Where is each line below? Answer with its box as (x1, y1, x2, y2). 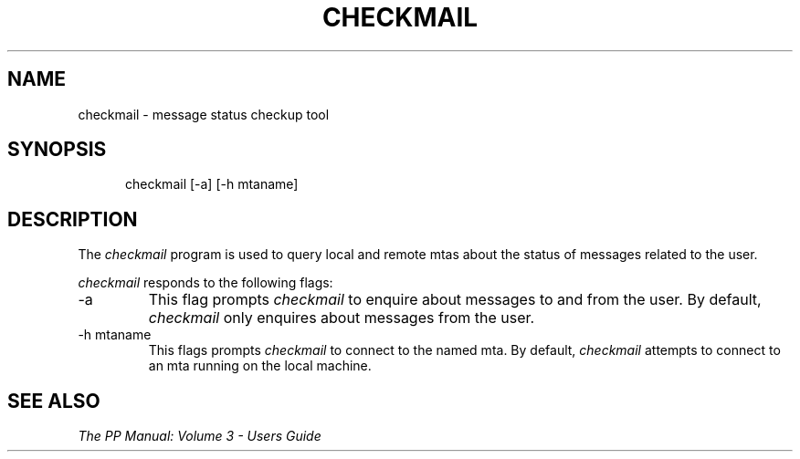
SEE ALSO (7, 389, 100, 412)
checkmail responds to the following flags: (78, 275, 333, 291)
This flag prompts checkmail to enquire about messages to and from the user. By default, (148, 290, 762, 309)
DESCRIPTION (7, 207, 138, 231)
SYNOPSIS (7, 138, 107, 162)
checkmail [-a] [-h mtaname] (125, 176, 299, 193)
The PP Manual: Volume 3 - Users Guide (78, 428, 321, 444)
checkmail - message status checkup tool (78, 106, 330, 122)
